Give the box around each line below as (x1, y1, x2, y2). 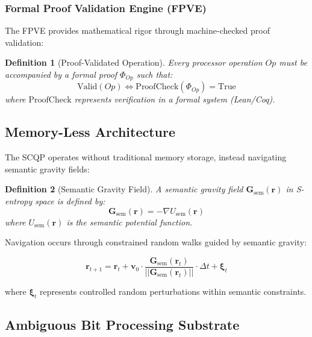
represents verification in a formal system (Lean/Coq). (74, 93, 275, 106)
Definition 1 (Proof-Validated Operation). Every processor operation (5, 56, 263, 69)
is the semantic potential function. (66, 215, 193, 228)
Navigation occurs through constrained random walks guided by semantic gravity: (5, 236, 307, 248)
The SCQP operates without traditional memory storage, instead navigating (5, 151, 287, 163)
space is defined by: (35, 195, 105, 207)
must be (279, 56, 307, 69)
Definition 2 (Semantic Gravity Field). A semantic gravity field (5, 183, 243, 195)
